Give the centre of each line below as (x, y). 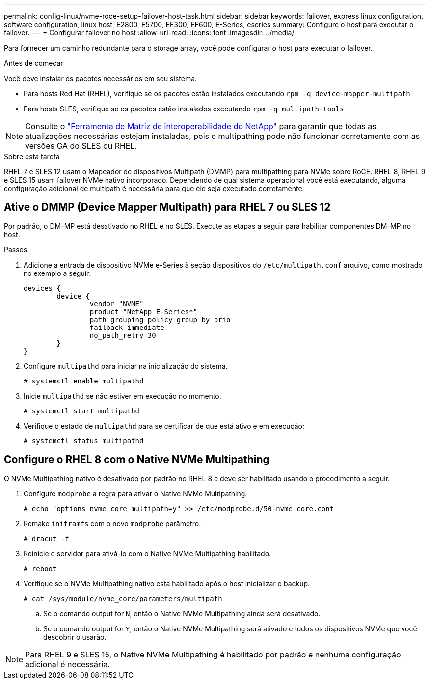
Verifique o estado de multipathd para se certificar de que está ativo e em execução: (164, 426)
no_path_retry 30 (123, 335)
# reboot (40, 568)
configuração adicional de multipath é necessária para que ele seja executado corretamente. (154, 188)
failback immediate (127, 327)
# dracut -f (46, 538)
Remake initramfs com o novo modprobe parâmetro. (112, 523)
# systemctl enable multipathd (84, 381)
